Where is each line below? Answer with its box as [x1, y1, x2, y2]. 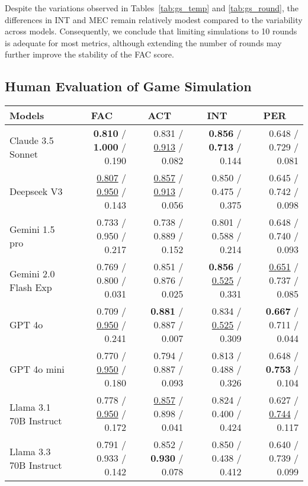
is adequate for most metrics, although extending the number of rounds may [5, 36, 282, 49]
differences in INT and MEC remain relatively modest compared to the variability [5, 13, 303, 25]
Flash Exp [9, 280, 52, 294]
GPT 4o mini [9, 362, 65, 376]
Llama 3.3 [9, 444, 51, 458]
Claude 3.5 [9, 133, 54, 147]
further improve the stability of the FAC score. [5, 48, 174, 60]
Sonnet [9, 146, 38, 161]
